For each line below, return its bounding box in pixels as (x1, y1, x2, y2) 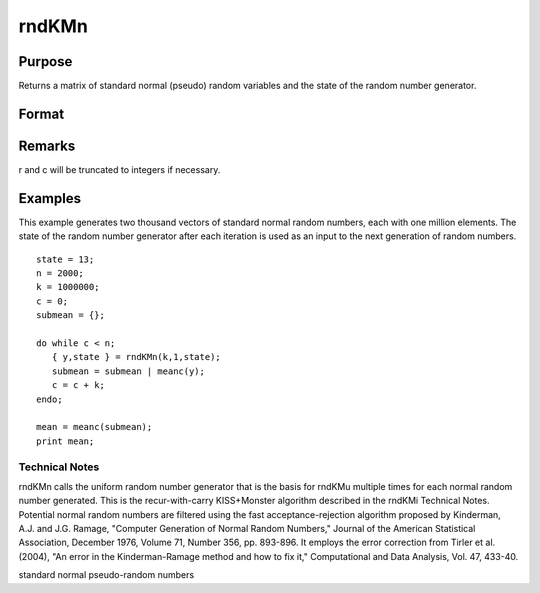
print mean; (36, 435, 95, 447)
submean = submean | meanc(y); (51, 365, 205, 377)
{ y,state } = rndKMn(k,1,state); (51, 351, 222, 363)
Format (18, 105, 65, 122)
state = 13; (36, 253, 95, 265)
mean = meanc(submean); (36, 421, 153, 433)
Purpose (18, 53, 73, 70)
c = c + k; (51, 380, 105, 391)
